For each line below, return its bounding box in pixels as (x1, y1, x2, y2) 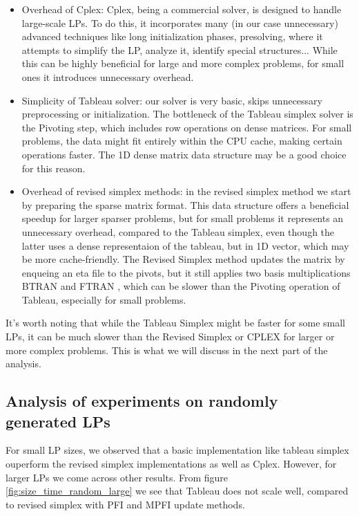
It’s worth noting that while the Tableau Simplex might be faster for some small (6, 315, 345, 330)
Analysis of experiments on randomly (6, 390, 278, 412)
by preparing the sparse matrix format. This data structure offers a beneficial (21, 197, 349, 212)
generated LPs (6, 410, 110, 432)
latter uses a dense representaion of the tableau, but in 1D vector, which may (21, 238, 349, 252)
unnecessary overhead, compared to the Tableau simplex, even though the (21, 224, 335, 239)
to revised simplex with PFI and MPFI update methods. (6, 497, 245, 511)
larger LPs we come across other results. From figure (6, 470, 229, 484)
